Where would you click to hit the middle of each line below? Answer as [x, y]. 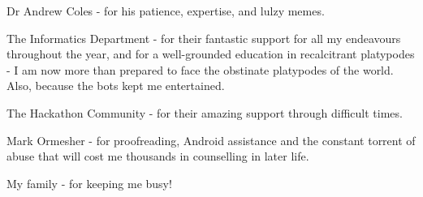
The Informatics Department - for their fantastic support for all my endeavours [204, 38]
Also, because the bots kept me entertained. [116, 86]
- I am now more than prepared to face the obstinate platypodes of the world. [200, 69]
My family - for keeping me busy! [89, 183]
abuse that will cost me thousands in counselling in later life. [158, 156]
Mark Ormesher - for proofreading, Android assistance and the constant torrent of [211, 140]
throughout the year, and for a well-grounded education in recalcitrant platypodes [211, 54]
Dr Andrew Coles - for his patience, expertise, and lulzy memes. [166, 11]
